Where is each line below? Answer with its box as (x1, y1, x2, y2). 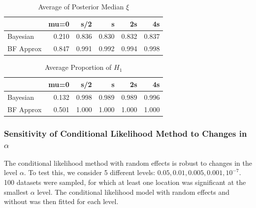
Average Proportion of (45, 62, 112, 72)
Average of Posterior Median (38, 1, 124, 11)
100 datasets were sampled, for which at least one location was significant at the (4, 177, 246, 187)
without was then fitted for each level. (4, 196, 119, 207)
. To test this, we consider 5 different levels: (24, 167, 156, 178)
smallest (4, 186, 29, 197)
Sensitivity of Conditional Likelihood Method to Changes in (4, 127, 247, 139)
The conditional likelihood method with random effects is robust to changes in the (4, 157, 252, 168)
